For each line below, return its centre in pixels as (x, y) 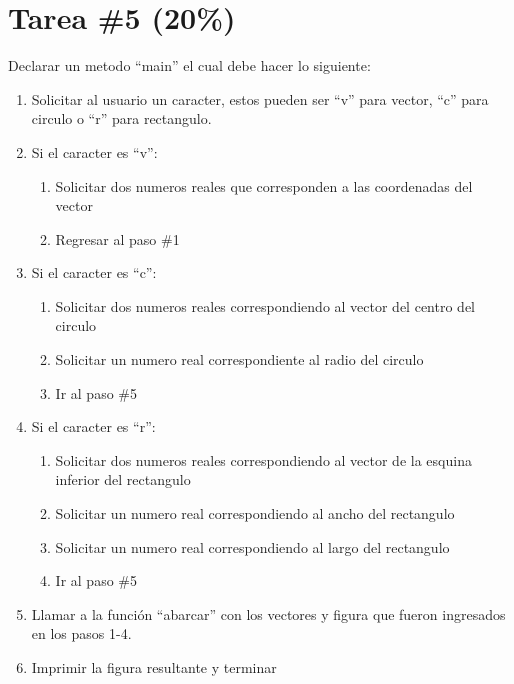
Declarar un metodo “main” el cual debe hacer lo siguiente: (189, 65)
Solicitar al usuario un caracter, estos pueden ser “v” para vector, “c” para (260, 98)
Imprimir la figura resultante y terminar (154, 667)
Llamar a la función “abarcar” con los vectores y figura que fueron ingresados (268, 613)
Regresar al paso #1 (117, 238)
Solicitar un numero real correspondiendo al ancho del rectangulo (255, 513)
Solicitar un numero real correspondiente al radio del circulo (239, 359)
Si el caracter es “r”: (93, 426)
